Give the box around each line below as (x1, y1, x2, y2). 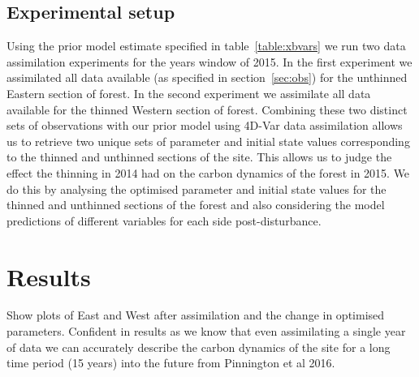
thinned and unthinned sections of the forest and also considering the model (6, 196, 385, 213)
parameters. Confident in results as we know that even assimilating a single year (6, 323, 406, 340)
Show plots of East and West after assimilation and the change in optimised (6, 306, 385, 323)
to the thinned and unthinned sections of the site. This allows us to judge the (6, 148, 392, 165)
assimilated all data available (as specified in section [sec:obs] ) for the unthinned (6, 69, 408, 86)
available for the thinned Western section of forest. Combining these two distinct (6, 101, 408, 118)
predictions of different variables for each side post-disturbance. (6, 212, 322, 229)
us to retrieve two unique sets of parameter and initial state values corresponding (6, 132, 410, 149)
